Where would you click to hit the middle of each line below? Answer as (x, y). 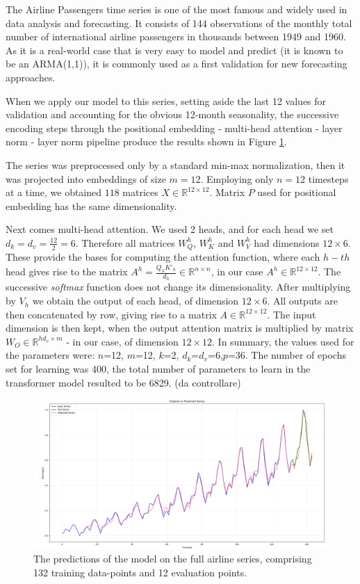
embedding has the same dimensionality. (91, 205)
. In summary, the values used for (283, 341)
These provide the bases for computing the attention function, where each (163, 257)
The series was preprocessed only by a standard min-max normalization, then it (175, 164)
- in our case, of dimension (122, 341)
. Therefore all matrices (125, 242)
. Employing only (237, 178)
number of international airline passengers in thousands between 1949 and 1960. (176, 36)
